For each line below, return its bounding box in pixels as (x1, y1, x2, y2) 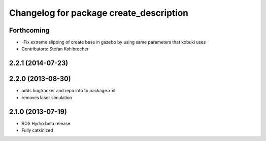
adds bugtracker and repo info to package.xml (21, 88, 116, 94)
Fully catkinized (21, 127, 54, 133)
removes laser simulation (21, 94, 72, 101)
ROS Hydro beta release (21, 120, 71, 126)
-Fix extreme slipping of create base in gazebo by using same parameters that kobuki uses (21, 39, 206, 45)
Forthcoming (9, 26, 50, 35)
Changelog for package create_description (9, 7, 189, 18)
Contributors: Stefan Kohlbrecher (21, 46, 89, 52)
